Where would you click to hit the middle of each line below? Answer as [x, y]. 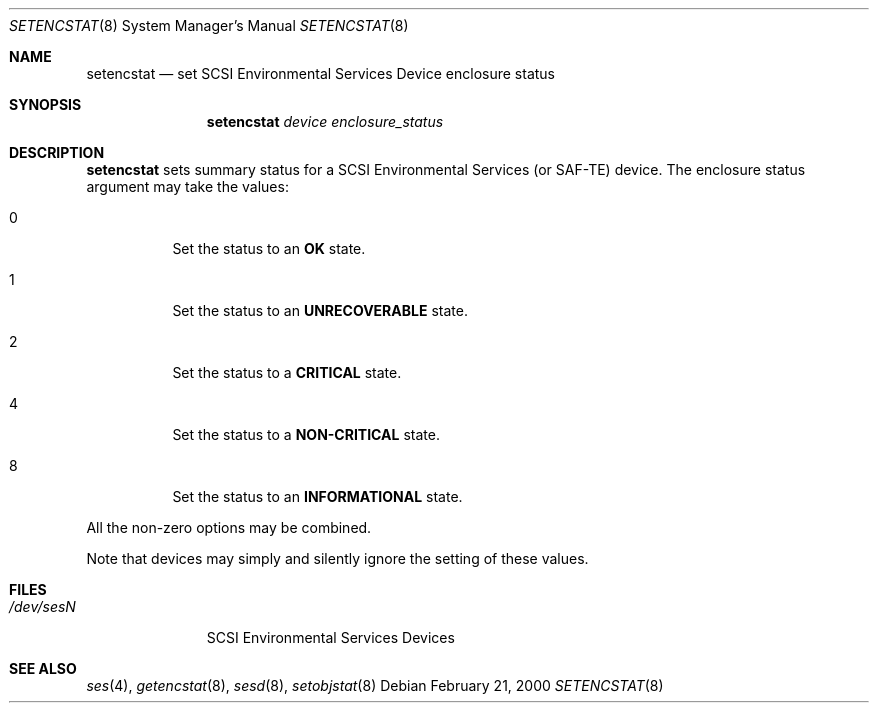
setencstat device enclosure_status [325, 121]
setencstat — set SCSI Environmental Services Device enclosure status [321, 73]
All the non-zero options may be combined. [229, 527]
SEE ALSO [43, 668]
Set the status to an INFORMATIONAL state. [317, 496]
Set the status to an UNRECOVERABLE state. [320, 310]
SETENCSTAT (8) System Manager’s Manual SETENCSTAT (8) [209, 25]
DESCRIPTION [57, 152]
